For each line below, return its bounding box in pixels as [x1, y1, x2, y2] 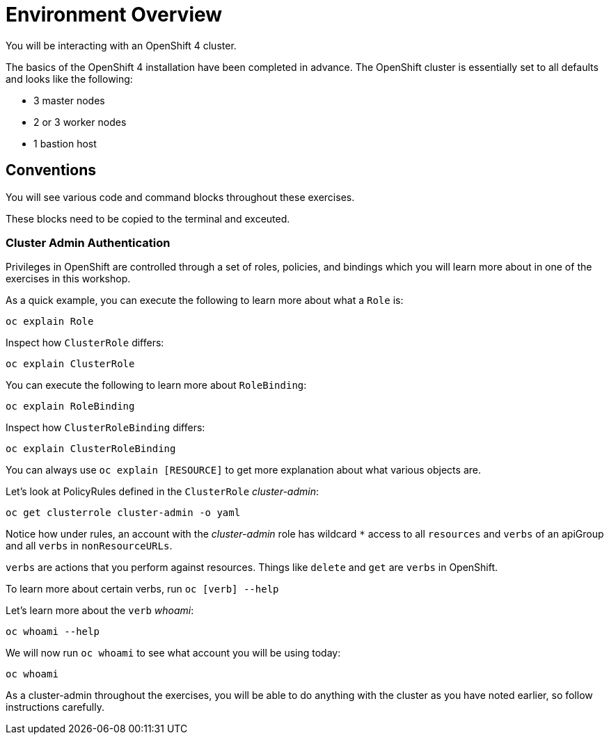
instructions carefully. [6, 701, 104, 714]
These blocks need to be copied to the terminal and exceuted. [6, 212, 290, 225]
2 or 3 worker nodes [33, 115, 127, 128]
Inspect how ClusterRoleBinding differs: [6, 421, 205, 434]
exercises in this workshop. [6, 273, 131, 285]
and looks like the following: [6, 72, 133, 85]
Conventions [6, 161, 97, 179]
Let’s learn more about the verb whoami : [6, 604, 194, 617]
